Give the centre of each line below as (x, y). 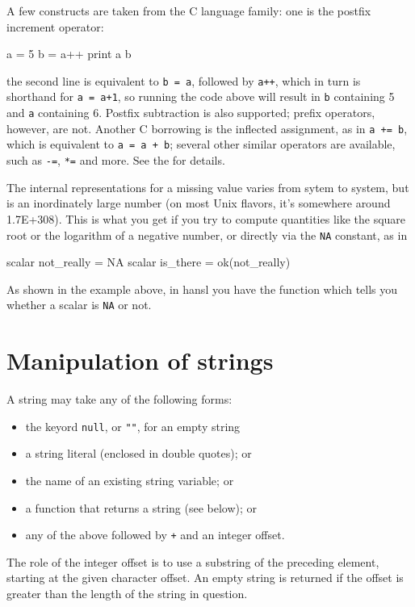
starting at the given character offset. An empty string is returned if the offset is (205, 578)
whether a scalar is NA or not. (79, 305)
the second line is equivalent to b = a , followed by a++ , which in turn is (184, 80)
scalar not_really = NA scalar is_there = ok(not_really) (149, 262)
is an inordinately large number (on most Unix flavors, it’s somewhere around (199, 203)
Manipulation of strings (140, 360)
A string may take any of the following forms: (119, 399)
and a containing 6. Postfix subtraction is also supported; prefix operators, (191, 113)
